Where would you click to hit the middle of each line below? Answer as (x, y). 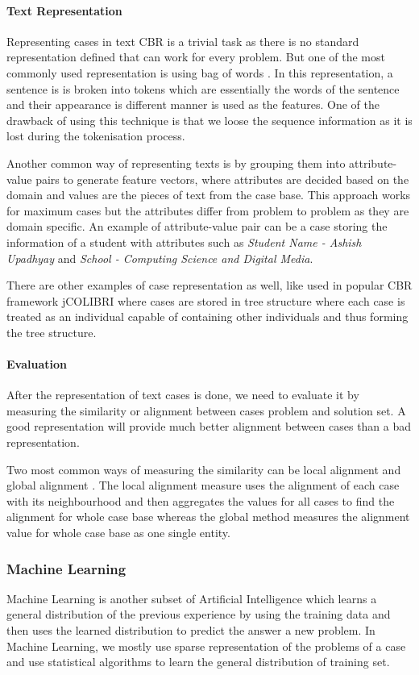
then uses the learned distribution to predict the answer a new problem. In (191, 630)
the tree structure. (52, 332)
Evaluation (37, 364)
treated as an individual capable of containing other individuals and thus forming (207, 317)
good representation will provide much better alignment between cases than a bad (209, 426)
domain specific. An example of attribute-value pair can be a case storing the (197, 226)
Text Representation (64, 10)
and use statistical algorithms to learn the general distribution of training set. (198, 662)
